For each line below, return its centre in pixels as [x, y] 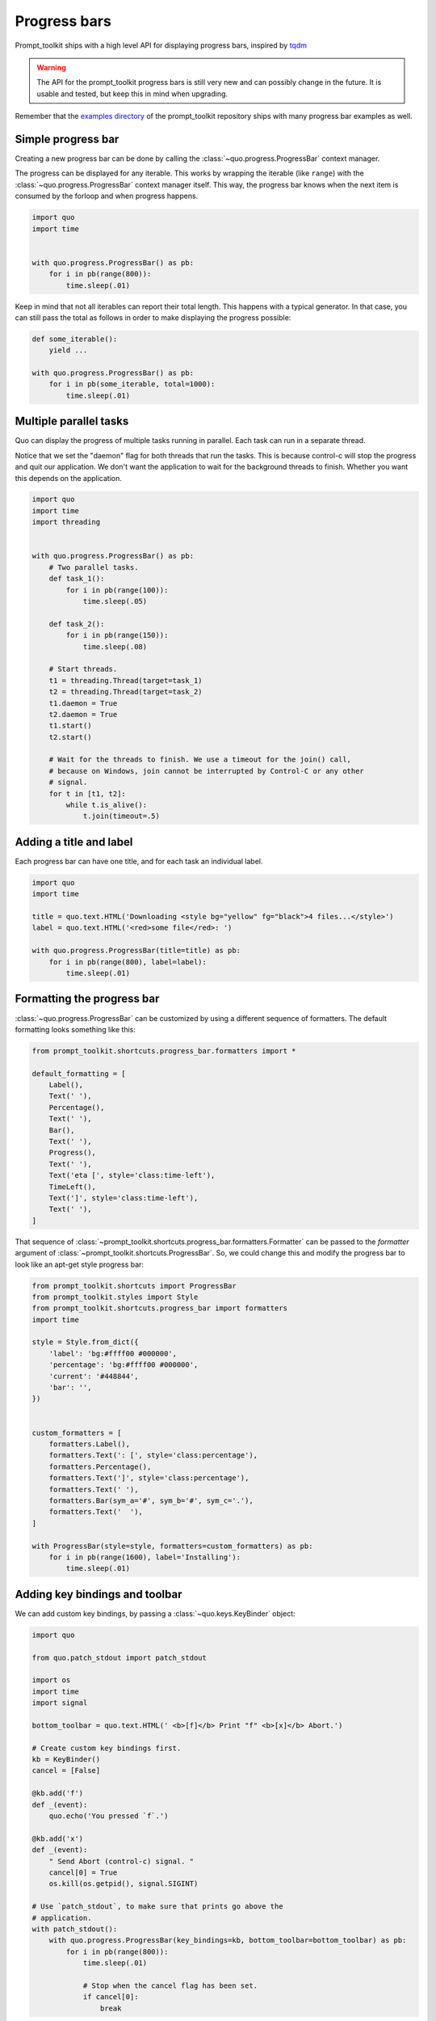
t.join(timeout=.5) [122, 816]
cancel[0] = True [83, 1872]
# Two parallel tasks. [94, 567]
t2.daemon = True [83, 714]
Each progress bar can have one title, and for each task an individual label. [139, 861]
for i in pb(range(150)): [117, 635]
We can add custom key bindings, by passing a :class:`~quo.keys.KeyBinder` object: [155, 1614]
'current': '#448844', [94, 1376]
